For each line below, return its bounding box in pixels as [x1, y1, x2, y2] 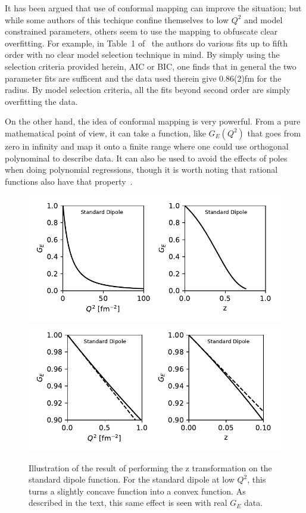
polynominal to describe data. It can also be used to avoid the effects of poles [5, 151, 288, 164]
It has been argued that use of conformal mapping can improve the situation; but [5, 2, 302, 14]
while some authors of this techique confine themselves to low [5, 13, 229, 26]
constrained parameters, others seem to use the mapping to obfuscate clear [5, 25, 278, 38]
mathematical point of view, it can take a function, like [5, 126, 206, 139]
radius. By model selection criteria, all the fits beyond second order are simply [5, 83, 291, 96]
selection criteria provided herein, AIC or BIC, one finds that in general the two [5, 60, 296, 72]
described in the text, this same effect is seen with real [29, 496, 227, 509]
